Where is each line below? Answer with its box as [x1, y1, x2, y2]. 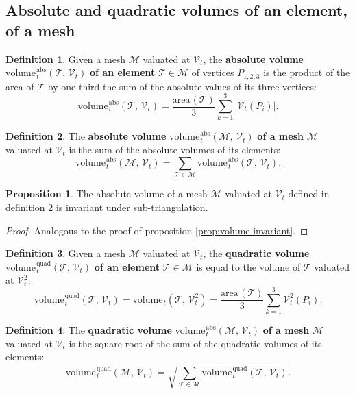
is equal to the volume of [196, 259, 301, 273]
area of [5, 79, 34, 93]
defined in [288, 186, 330, 201]
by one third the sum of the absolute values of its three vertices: [47, 79, 317, 93]
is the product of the [263, 65, 350, 79]
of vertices [191, 65, 234, 79]
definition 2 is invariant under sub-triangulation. [5, 199, 208, 214]
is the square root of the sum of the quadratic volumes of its [69, 336, 322, 350]
